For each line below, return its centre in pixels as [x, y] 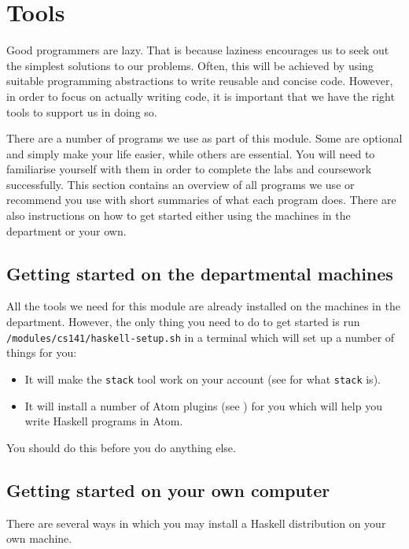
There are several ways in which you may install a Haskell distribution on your [196, 523]
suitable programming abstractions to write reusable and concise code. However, [200, 81]
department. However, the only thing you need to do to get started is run [183, 322]
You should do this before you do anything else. [121, 447]
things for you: [42, 352]
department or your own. [66, 230]
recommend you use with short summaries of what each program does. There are [201, 200]
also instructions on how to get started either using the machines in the [179, 215]
